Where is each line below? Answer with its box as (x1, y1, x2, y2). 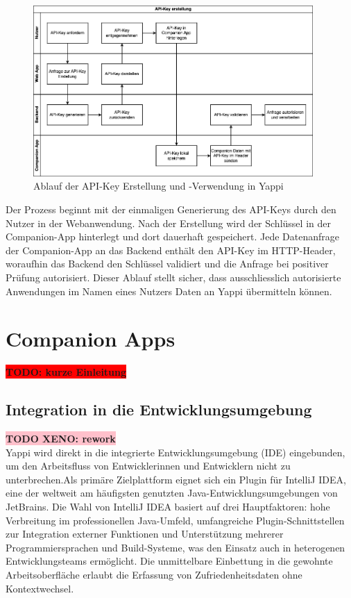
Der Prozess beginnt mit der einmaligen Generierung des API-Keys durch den (6, 201, 336, 216)
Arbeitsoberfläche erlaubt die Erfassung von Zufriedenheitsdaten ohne (6, 567, 302, 581)
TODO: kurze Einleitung (6, 365, 127, 379)
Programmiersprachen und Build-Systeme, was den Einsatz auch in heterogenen (6, 540, 345, 554)
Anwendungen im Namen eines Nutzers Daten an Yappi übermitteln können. (6, 283, 332, 298)
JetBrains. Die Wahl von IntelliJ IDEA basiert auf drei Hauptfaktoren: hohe (6, 499, 330, 514)
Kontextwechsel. (6, 581, 74, 595)
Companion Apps (6, 324, 175, 353)
